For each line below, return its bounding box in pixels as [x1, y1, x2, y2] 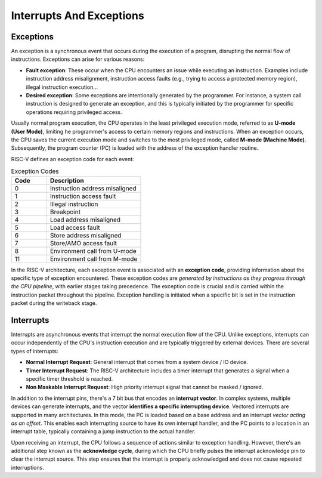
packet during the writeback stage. [11, 300, 97, 307]
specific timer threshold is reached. [26, 375, 113, 382]
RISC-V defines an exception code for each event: [11, 155, 134, 162]
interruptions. [11, 464, 44, 471]
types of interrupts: [11, 347, 59, 354]
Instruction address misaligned [49, 184, 137, 192]
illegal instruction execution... [26, 84, 98, 91]
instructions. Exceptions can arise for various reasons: [11, 55, 145, 63]
